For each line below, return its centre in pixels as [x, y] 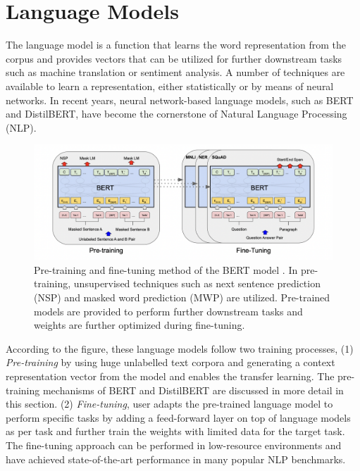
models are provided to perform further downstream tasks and [168, 311]
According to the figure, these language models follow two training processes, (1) [180, 348]
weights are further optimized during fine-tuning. [139, 325]
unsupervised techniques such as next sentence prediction [197, 283]
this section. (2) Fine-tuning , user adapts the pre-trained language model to [169, 404]
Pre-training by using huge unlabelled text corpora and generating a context [170, 362]
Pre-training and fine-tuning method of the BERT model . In [166, 269]
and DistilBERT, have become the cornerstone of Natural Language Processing [176, 114]
